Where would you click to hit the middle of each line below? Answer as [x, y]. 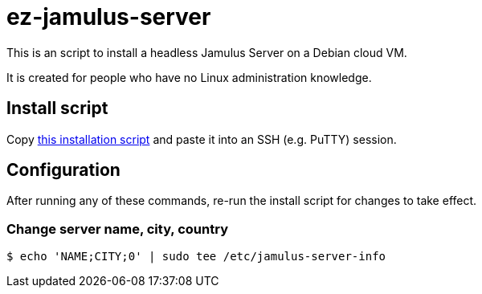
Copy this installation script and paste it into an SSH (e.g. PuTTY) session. [202, 139]
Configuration [63, 170]
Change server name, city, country [117, 229]
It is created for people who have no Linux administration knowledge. [189, 77]
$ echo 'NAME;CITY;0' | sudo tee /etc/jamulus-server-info [196, 257]
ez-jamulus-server [109, 17]
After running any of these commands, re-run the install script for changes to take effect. [242, 201]
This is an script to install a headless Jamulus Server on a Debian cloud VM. [207, 52]
